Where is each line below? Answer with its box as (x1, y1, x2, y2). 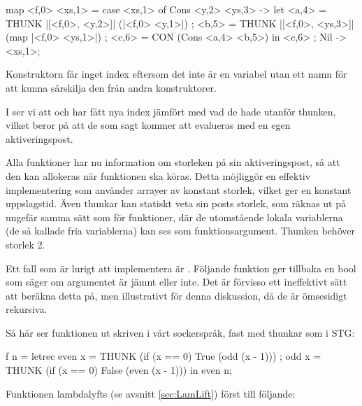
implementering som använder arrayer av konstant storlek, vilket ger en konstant (6, 182, 352, 197)
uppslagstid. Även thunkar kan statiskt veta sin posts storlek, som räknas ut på (6, 196, 347, 211)
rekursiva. (6, 302, 48, 316)
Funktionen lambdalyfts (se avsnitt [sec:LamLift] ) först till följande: (6, 386, 296, 400)
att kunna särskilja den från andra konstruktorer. (6, 80, 217, 94)
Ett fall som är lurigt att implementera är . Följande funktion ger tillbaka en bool (6, 260, 356, 275)
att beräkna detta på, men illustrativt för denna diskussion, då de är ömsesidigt (6, 288, 347, 302)
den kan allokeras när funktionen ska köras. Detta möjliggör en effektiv (6, 168, 311, 183)
